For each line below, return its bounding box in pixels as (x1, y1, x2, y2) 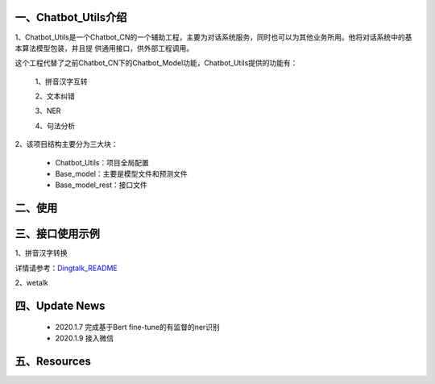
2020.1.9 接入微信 (55, 333, 114, 343)
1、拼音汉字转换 (14, 248, 68, 258)
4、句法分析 (35, 121, 76, 131)
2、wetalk (14, 278, 48, 288)
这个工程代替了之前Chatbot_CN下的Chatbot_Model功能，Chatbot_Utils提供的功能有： (14, 58, 298, 68)
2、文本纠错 (35, 91, 76, 101)
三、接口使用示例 (14, 227, 100, 241)
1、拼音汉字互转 (35, 77, 88, 86)
